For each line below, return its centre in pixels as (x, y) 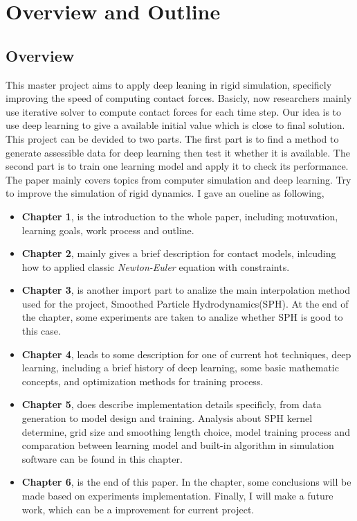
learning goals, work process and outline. (108, 230)
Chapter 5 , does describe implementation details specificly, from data (172, 404)
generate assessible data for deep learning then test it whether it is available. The (178, 152)
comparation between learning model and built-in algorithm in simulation (178, 445)
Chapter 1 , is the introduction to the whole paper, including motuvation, (180, 216)
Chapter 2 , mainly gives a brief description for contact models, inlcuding (179, 253)
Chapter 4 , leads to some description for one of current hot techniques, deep (186, 354)
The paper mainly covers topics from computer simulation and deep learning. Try (178, 179)
